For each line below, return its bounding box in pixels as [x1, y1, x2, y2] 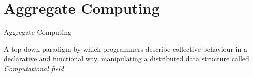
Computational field [4, 63, 64, 73]
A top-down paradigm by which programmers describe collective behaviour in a [4, 43, 247, 54]
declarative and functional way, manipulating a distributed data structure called [4, 53, 249, 64]
